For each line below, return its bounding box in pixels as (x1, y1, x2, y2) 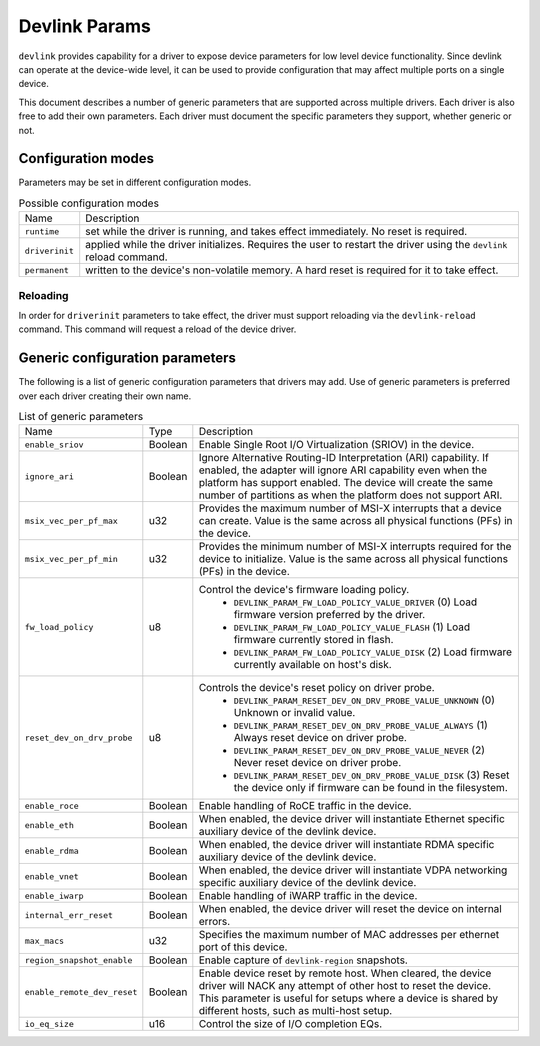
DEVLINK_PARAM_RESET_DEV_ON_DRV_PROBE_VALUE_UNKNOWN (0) (233, 693, 495, 707)
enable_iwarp (24, 890, 84, 901)
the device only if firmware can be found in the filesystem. (233, 781, 509, 795)
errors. (198, 915, 231, 929)
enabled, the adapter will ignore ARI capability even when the (198, 463, 488, 477)
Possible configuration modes (18, 196, 160, 210)
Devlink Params (18, 15, 152, 37)
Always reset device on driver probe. (233, 731, 407, 745)
